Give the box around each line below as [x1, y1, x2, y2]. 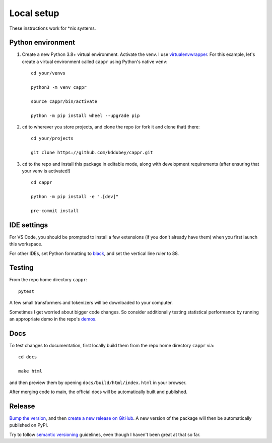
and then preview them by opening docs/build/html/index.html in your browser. [9, 379, 187, 386]
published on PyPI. [9, 422, 48, 428]
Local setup [9, 8, 59, 19]
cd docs [18, 354, 37, 360]
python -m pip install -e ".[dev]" [31, 194, 119, 200]
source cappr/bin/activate [31, 98, 98, 104]
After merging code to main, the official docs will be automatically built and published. [9, 389, 188, 395]
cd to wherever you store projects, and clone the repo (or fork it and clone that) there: [22, 123, 200, 130]
